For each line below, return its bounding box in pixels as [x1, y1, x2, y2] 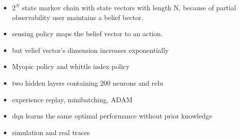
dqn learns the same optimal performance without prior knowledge [12, 111, 213, 121]
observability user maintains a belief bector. [12, 12, 144, 22]
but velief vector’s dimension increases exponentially [12, 45, 169, 55]
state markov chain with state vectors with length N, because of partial [22, 2, 236, 12]
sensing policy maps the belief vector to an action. [12, 28, 163, 39]
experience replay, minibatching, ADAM [12, 94, 133, 104]
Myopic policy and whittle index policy [12, 61, 130, 71]
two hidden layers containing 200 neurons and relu [12, 77, 164, 88]
